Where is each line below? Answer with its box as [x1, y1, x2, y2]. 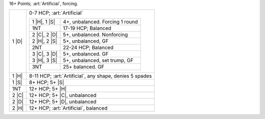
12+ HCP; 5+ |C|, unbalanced [29, 92, 97, 99]
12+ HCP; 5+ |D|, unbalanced [29, 98, 97, 105]
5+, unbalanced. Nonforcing [63, 31, 128, 38]
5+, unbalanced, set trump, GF [63, 57, 133, 64]
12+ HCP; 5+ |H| [29, 86, 67, 93]
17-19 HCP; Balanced [63, 25, 111, 32]
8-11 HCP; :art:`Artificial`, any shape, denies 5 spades [29, 72, 152, 79]
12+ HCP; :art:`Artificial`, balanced [29, 105, 108, 112]
